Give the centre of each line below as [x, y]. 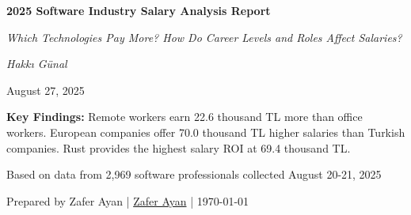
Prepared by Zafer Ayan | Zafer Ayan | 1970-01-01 [128, 200]
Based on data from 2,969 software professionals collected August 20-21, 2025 [194, 174]
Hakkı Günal [37, 64]
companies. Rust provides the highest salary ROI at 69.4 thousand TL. [179, 147]
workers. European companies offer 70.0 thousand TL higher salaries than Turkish [206, 132]
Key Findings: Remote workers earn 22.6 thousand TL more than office [185, 117]
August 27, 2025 [46, 90]
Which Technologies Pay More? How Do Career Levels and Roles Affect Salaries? [204, 37]
